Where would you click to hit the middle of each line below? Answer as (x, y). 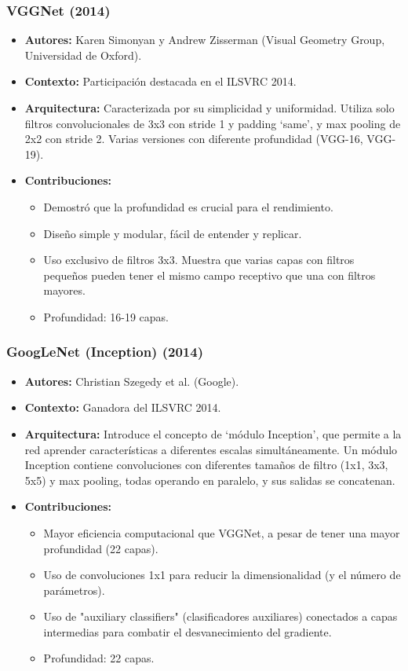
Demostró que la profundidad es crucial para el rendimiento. (188, 206)
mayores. (64, 290)
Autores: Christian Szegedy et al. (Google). (132, 381)
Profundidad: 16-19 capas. (106, 316)
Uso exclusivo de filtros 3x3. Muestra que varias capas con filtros (199, 260)
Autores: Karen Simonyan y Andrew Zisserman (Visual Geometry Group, (205, 40)
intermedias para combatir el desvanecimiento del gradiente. (188, 631)
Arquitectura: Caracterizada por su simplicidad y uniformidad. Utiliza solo (209, 108)
